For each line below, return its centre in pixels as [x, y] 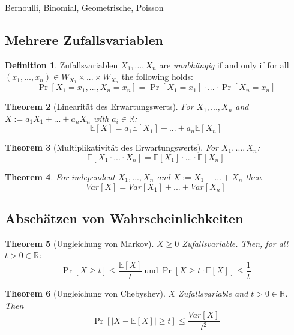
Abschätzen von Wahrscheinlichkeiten [124, 218]
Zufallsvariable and [213, 293]
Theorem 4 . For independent [60, 177]
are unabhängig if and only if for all [224, 65]
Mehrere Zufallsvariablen [84, 39]
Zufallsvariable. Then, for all [235, 243]
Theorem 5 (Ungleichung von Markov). [79, 243]
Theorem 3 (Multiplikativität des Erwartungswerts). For [112, 147]
